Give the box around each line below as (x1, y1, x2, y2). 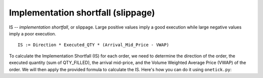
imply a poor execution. (9, 31, 56, 36)
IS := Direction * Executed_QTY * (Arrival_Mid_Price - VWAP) (18, 42, 169, 48)
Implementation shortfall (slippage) (9, 7, 155, 18)
